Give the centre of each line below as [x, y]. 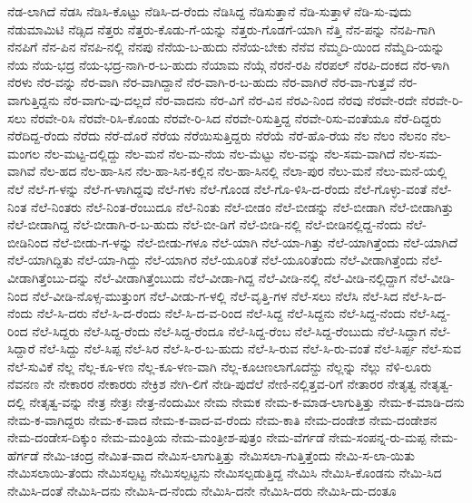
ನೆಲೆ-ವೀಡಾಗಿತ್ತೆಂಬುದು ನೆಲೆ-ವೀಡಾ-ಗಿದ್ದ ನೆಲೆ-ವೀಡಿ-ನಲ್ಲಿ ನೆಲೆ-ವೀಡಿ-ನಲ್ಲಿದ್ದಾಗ [250, 277]
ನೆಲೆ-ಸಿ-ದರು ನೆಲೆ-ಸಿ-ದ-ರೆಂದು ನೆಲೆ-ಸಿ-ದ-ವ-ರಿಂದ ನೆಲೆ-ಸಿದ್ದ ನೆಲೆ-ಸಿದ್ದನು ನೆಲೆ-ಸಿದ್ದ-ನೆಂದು [221, 313]
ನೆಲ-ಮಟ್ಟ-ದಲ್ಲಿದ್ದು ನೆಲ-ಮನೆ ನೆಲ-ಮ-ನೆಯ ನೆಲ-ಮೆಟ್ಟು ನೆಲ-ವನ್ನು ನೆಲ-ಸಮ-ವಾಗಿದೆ [220, 153]
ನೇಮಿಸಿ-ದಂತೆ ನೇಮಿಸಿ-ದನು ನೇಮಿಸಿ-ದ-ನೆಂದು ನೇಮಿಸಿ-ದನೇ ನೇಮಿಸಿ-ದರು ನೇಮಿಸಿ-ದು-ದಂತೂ [202, 491]
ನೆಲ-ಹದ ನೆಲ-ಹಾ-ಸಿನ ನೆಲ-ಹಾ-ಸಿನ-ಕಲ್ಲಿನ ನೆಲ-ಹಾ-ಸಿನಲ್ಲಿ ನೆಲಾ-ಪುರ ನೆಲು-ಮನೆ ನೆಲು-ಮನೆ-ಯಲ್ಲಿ [243, 171]
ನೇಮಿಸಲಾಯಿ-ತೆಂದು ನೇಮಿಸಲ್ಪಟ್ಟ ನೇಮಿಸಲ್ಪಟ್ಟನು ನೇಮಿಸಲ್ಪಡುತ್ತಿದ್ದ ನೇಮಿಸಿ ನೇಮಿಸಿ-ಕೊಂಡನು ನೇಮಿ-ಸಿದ [225, 473]
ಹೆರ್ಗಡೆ [23, 455]
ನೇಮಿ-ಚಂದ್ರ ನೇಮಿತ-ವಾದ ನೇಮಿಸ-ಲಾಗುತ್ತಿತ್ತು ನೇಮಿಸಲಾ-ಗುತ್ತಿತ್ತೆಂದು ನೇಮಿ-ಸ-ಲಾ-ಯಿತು [229, 455]
